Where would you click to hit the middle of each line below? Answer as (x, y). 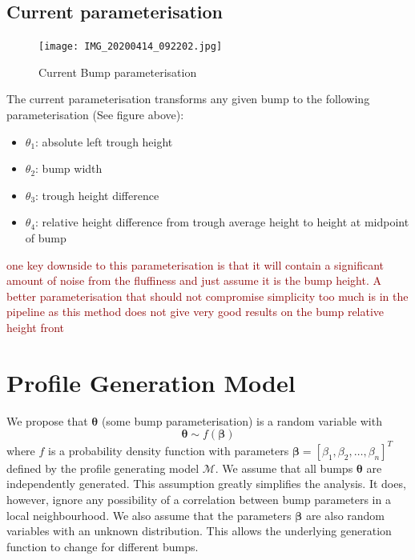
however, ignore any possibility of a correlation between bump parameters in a (199, 499)
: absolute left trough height (104, 141)
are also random (345, 515)
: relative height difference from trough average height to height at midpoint (222, 222)
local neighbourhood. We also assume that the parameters (149, 515)
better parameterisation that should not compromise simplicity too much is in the (207, 296)
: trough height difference (97, 195)
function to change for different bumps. (103, 546)
